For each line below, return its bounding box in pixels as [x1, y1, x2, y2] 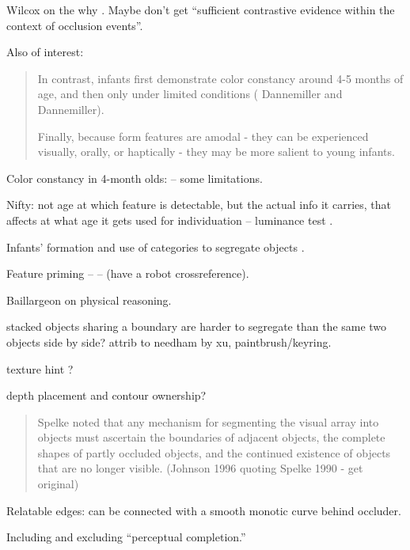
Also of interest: [6, 44, 84, 60]
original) [37, 476, 79, 492]
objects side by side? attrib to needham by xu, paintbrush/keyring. [6, 333, 332, 350]
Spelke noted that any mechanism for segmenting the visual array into [37, 413, 379, 430]
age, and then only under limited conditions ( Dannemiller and [37, 85, 343, 102]
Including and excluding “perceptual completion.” [6, 529, 246, 545]
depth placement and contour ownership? [6, 387, 207, 404]
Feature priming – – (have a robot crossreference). [6, 265, 249, 282]
